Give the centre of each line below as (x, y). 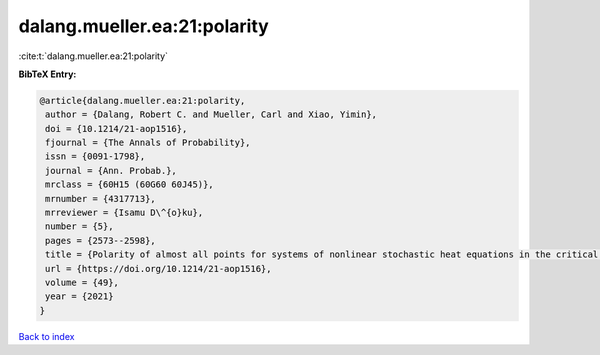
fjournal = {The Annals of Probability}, (148, 143)
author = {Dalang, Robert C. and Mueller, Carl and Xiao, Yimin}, (211, 114)
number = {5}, (79, 226)
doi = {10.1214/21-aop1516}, (116, 128)
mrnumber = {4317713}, (101, 198)
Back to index (46, 336)
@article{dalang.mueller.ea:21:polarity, (142, 100)
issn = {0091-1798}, (95, 156)
